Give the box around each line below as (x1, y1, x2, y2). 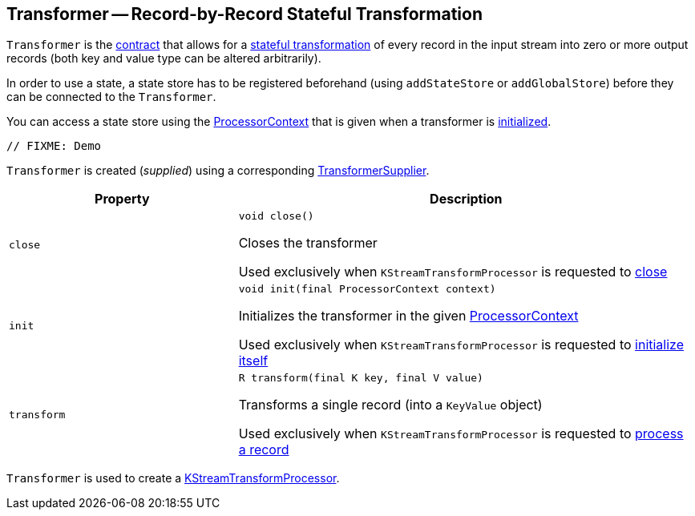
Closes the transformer (238, 235, 378, 252)
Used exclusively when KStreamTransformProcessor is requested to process (238, 425, 684, 442)
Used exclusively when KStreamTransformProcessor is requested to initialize (238, 337, 685, 353)
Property (95, 191, 150, 208)
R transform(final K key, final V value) (238, 372, 483, 385)
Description (430, 191, 503, 208)
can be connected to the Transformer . (6, 90, 216, 104)
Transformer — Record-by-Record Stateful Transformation (6, 4, 483, 24)
